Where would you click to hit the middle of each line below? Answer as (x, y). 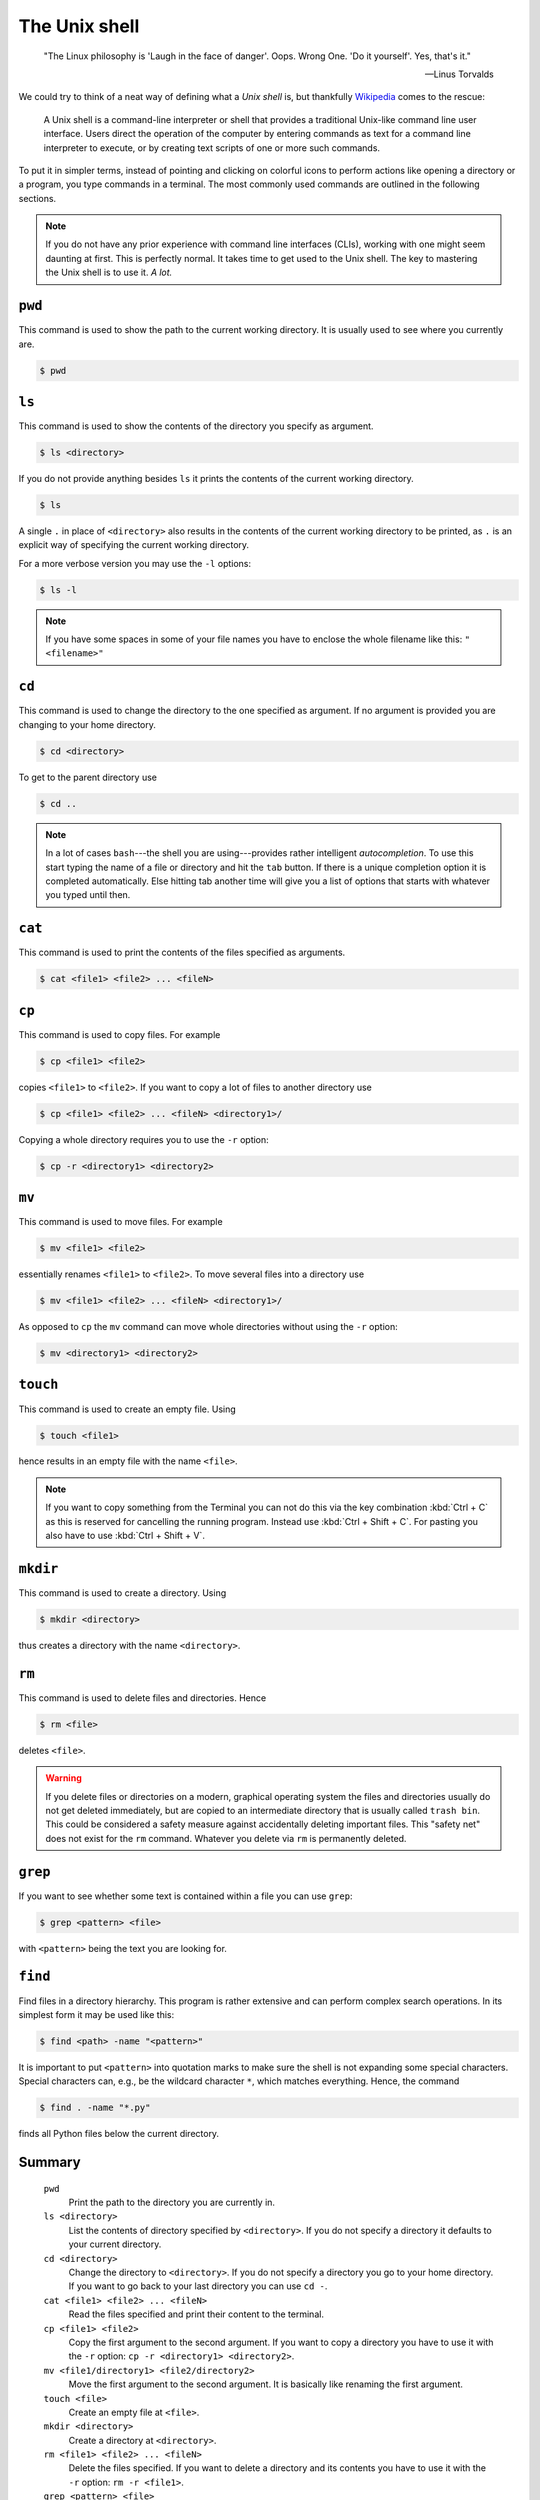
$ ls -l (58, 589)
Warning (63, 1778)
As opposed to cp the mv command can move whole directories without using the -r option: (208, 1327)
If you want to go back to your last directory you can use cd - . (198, 2286)
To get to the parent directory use (87, 777)
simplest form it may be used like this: (96, 2014)
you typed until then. (88, 895)
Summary (49, 2162)
